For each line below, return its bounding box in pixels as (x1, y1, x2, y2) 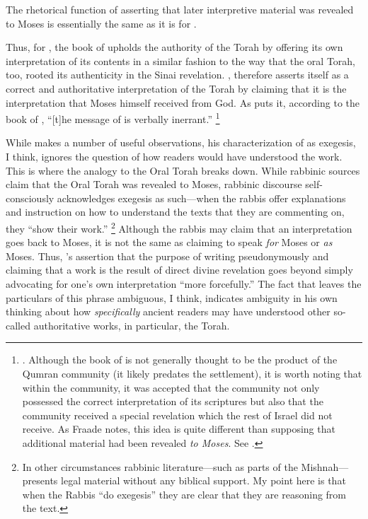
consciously (6, 190, 54, 205)
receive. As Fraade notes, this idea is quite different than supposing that (22, 421, 335, 436)
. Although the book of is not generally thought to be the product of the (22, 352, 338, 367)
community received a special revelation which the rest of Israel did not (22, 407, 333, 422)
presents (22, 473, 58, 488)
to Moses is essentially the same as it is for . (6, 16, 197, 30)
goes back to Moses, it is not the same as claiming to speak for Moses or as (6, 235, 333, 250)
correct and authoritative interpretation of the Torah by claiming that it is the (6, 81, 347, 95)
